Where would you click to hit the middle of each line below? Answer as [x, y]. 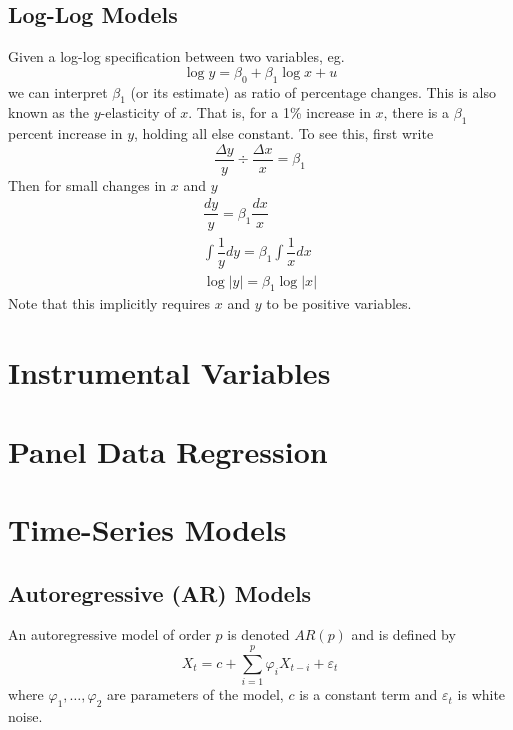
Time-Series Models [147, 528]
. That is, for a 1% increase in [279, 112]
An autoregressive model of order [109, 634]
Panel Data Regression [168, 450]
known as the [48, 112]
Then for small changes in [87, 184]
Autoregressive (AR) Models [160, 592]
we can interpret [58, 91]
